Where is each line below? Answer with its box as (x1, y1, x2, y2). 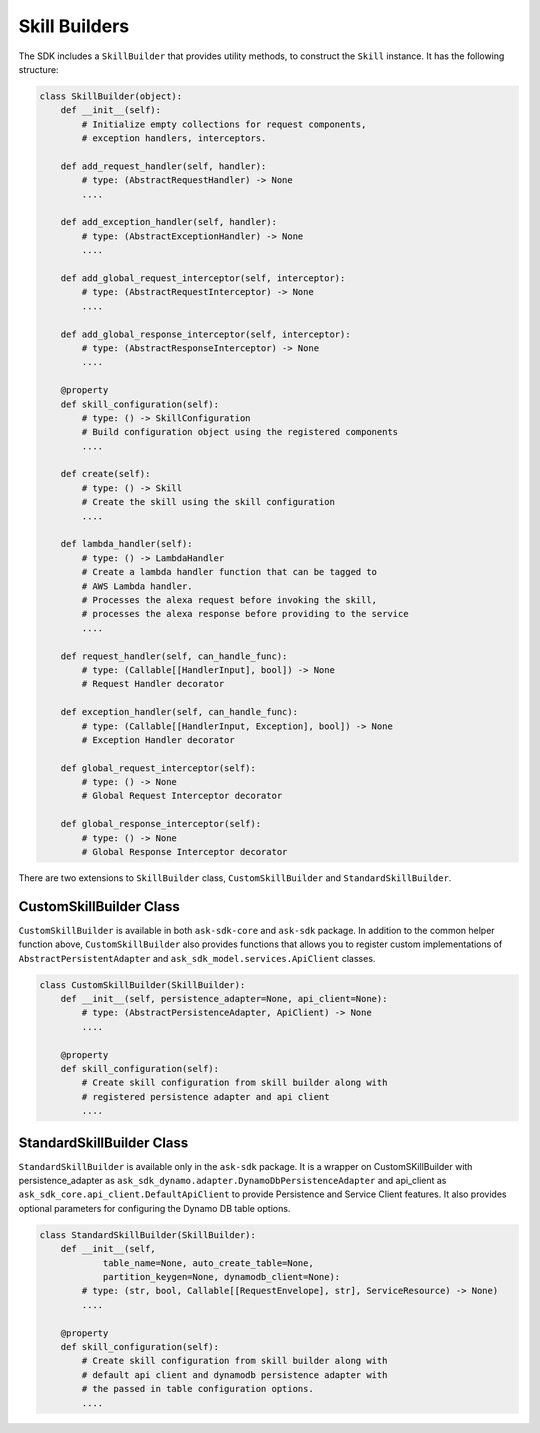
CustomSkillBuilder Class (18, 898, 180, 915)
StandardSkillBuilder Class (18, 1134, 189, 1151)
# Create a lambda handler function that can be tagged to (81, 566, 378, 578)
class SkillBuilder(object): (39, 90, 183, 102)
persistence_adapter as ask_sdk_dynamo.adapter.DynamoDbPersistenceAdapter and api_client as (18, 1175, 447, 1187)
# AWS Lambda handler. (81, 580, 194, 592)
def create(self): (60, 468, 151, 480)
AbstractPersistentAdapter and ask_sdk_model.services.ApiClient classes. (18, 952, 376, 964)
